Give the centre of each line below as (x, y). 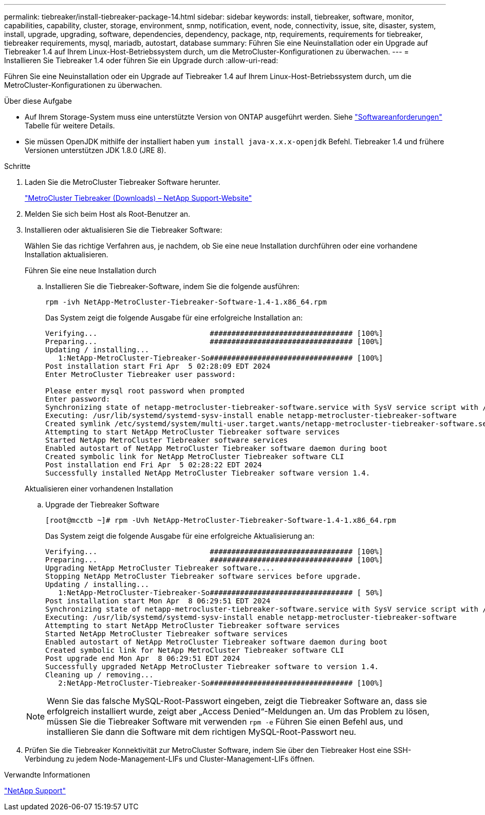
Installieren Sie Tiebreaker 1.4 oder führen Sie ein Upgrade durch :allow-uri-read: (141, 60)
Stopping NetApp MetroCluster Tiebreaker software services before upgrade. (203, 576)
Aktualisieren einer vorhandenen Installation (99, 489)
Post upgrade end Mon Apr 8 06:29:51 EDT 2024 (143, 658)
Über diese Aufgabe (38, 101)
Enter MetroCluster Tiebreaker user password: (141, 374)
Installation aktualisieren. (67, 254)
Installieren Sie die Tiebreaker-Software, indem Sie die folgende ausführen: (172, 286)
